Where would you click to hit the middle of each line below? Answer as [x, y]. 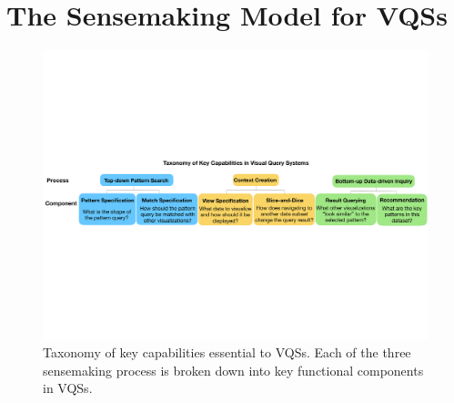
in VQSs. [68, 388]
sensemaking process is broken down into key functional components [233, 370]
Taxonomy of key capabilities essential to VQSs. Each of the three [227, 352]
